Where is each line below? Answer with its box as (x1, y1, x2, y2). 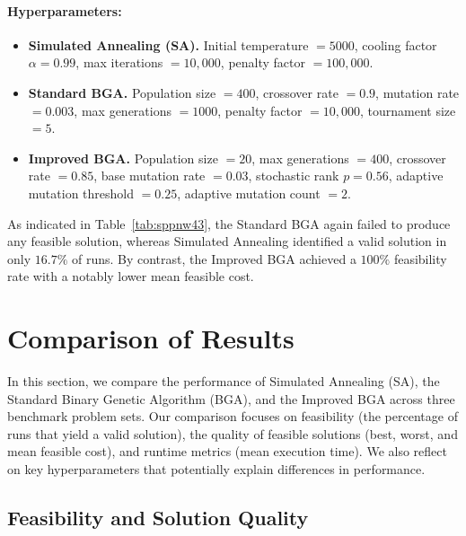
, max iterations (75, 53, 163, 72)
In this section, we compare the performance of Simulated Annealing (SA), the (7, 372, 440, 391)
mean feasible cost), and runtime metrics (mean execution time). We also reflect (7, 442, 447, 461)
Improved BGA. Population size (28, 148, 218, 167)
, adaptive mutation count (177, 183, 321, 202)
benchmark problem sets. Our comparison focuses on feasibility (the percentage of (7, 407, 458, 426)
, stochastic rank (248, 166, 339, 185)
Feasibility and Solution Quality (7, 504, 309, 531)
